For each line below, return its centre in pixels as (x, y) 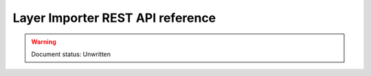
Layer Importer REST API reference (114, 18)
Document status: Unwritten (71, 54)
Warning (44, 42)
